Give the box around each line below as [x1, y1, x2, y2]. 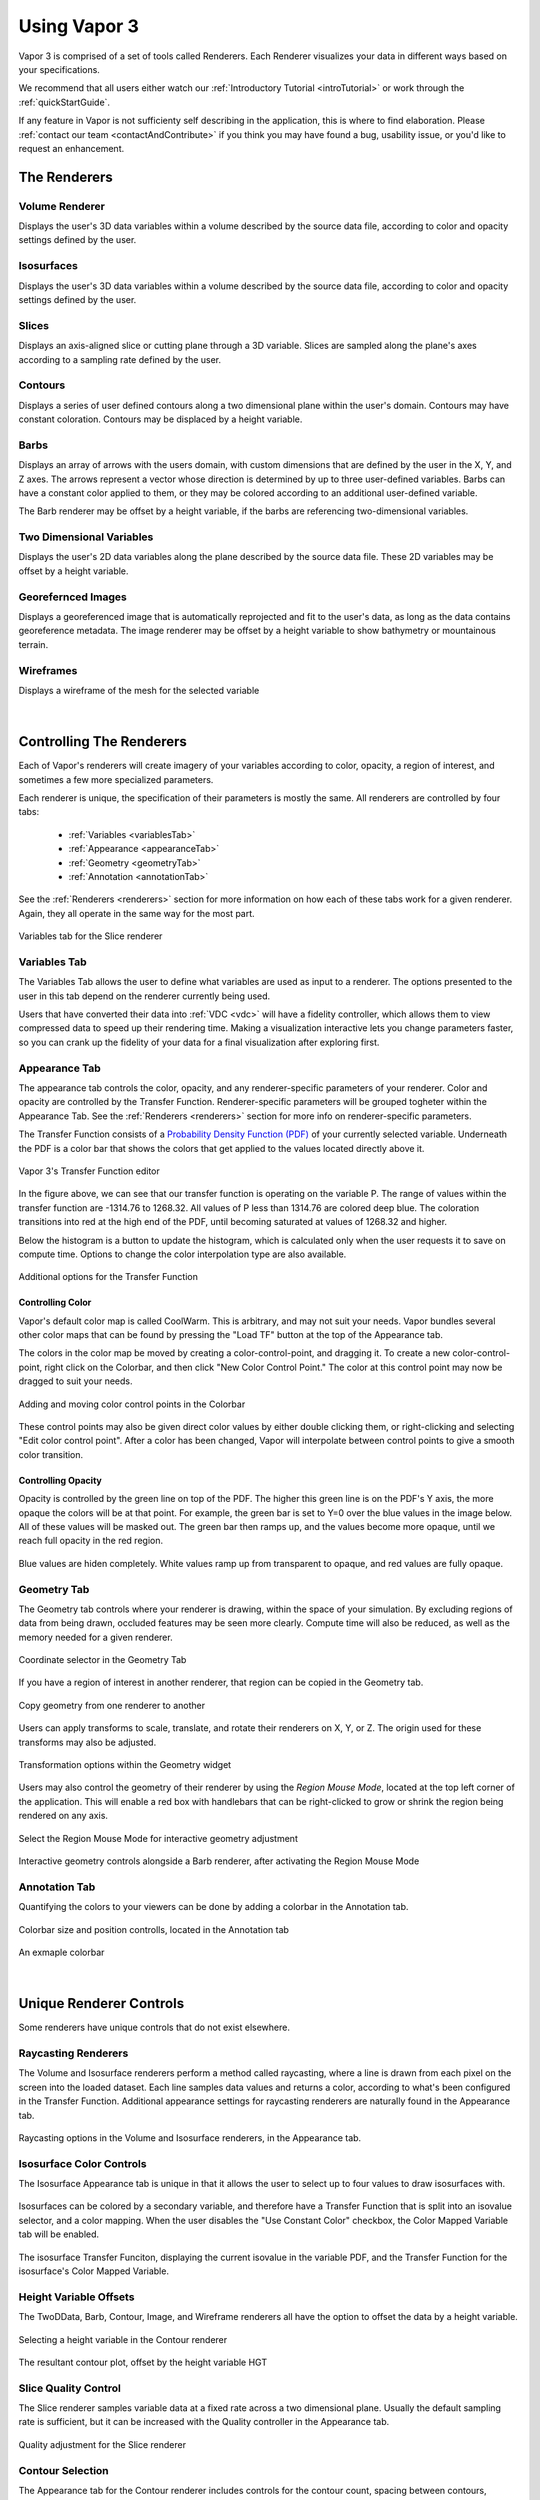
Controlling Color [18, 1296, 92, 1309]
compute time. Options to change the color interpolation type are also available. [18, 1248, 347, 1260]
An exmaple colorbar [18, 1946, 105, 1958]
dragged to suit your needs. [18, 1375, 133, 1387]
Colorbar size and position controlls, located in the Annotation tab [18, 1923, 290, 1935]
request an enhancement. [18, 142, 125, 154]
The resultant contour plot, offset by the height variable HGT [18, 2356, 268, 2368]
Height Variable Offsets [18, 2290, 135, 2304]
